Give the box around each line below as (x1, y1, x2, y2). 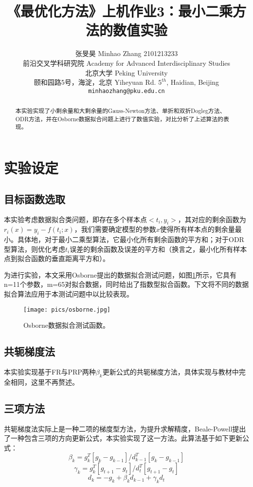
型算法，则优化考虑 (4, 243, 65, 254)
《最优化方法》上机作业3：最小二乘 (6, 1, 233, 21)
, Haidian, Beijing (166, 77, 219, 87)
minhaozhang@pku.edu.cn (88, 87, 165, 94)
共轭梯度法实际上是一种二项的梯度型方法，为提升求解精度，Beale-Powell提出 (4, 423, 246, 433)
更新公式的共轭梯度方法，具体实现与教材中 (102, 367, 239, 377)
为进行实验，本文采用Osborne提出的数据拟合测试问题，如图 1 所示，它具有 (4, 269, 237, 280)
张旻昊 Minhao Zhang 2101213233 (75, 48, 178, 58)
